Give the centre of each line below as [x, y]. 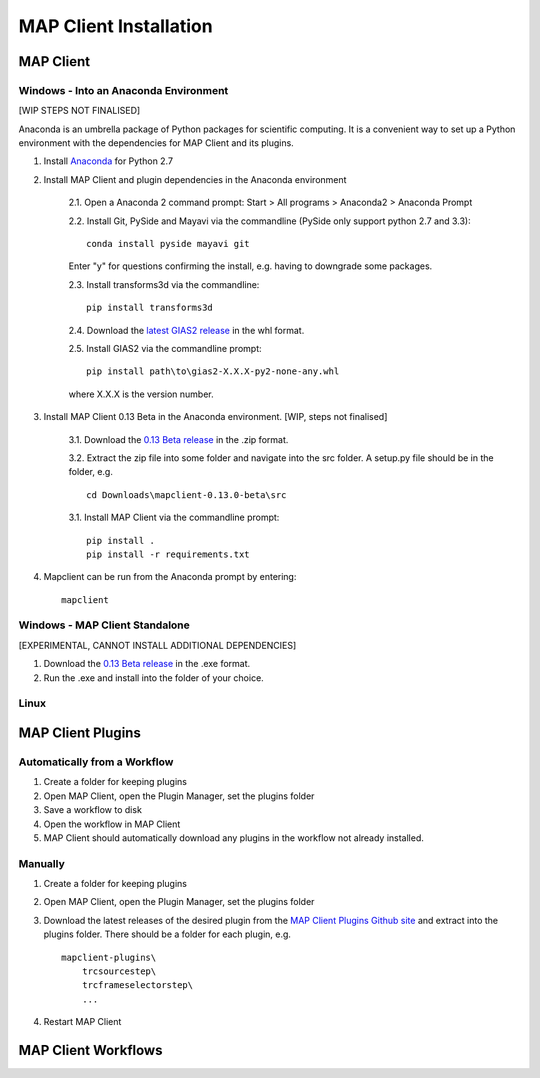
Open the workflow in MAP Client [112, 824]
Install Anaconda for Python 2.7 [108, 161]
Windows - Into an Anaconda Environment [123, 90]
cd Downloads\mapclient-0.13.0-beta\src [186, 494]
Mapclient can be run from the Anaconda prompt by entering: [170, 577]
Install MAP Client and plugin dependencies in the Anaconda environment [195, 179]
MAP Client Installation [116, 26]
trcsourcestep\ [119, 971]
